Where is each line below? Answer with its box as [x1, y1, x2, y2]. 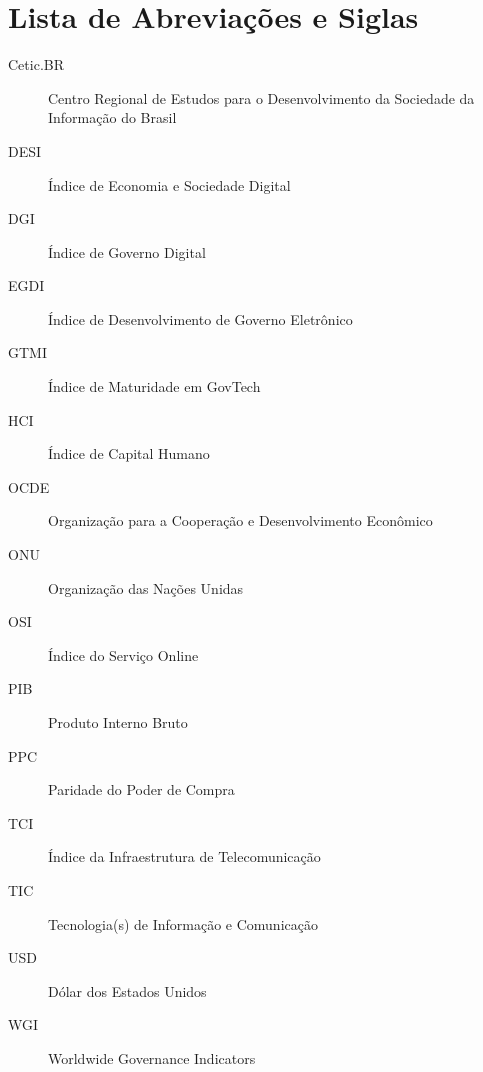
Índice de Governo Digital [48, 241, 206, 262]
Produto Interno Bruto [48, 712, 188, 732]
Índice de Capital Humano [48, 443, 210, 464]
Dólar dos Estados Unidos [48, 980, 207, 1001]
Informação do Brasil [48, 107, 177, 128]
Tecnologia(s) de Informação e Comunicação [48, 913, 318, 934]
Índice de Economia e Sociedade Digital [48, 174, 291, 195]
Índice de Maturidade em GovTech [48, 376, 261, 397]
